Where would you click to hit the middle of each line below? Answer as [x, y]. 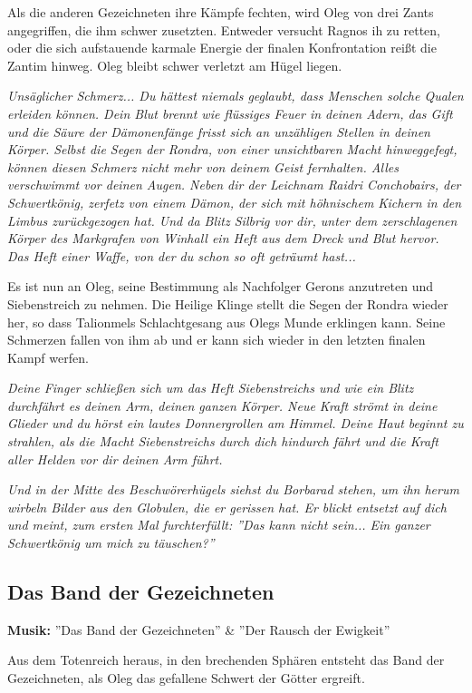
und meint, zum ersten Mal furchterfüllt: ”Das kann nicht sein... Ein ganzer [219, 525]
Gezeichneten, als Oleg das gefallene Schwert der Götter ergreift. [186, 678]
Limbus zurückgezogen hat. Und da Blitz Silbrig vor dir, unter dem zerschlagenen [232, 220]
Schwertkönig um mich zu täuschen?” [111, 543]
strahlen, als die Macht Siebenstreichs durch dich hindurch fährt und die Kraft [223, 441]
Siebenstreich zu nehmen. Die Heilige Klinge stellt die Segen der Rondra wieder [228, 303]
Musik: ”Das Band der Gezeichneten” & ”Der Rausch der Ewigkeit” [199, 629]
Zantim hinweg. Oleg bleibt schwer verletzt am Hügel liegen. [175, 65]
